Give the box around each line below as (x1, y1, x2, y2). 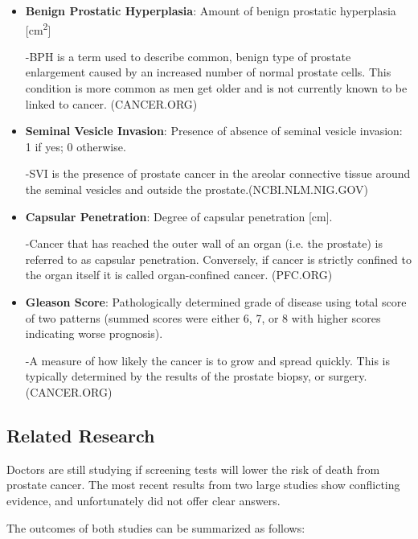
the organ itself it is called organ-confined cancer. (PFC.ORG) (25, 266, 333, 283)
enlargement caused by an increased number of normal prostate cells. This (25, 64, 391, 80)
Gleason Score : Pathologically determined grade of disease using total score (25, 293, 407, 310)
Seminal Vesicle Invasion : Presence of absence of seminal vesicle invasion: (25, 122, 403, 139)
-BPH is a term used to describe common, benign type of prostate (25, 47, 351, 64)
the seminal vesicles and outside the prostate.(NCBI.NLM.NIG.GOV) (25, 181, 368, 197)
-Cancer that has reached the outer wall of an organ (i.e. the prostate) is (25, 235, 383, 252)
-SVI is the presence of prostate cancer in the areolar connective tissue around (25, 165, 411, 182)
